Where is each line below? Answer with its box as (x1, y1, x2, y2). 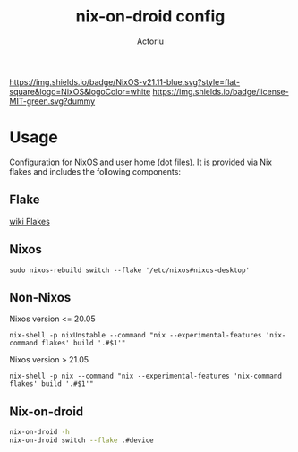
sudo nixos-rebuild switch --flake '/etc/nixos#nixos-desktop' (9, 266, 251, 275)
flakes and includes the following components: (9, 166, 182, 176)
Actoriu (137, 36, 164, 47)
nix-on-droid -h (9, 428, 70, 437)
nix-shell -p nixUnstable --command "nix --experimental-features (9, 331, 262, 340)
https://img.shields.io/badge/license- (152, 86, 289, 97)
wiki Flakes (9, 216, 51, 226)
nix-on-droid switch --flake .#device (9, 436, 154, 445)
